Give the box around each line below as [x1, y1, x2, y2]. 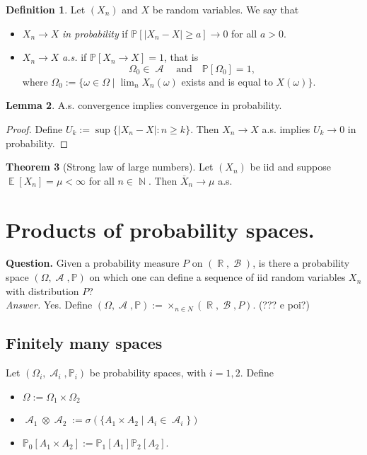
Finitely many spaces [6, 332, 163, 354]
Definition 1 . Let [6, 2, 86, 16]
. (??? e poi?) [252, 297, 310, 312]
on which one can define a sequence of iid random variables [89, 270, 346, 284]
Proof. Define [6, 121, 63, 136]
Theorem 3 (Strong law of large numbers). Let [6, 159, 214, 174]
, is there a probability [252, 255, 350, 270]
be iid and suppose [250, 159, 331, 174]
